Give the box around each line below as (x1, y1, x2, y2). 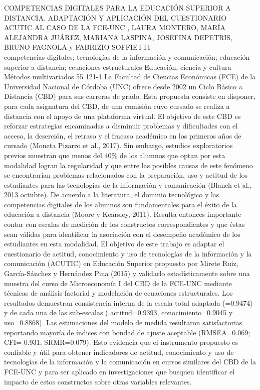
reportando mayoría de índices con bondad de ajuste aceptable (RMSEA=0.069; (4, 327, 250, 337)
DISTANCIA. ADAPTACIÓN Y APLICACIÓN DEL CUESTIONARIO (4, 12, 227, 23)
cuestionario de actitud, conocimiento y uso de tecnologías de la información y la (4, 248, 252, 258)
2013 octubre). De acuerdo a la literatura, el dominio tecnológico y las (4, 189, 219, 200)
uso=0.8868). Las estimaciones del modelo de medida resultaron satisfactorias (4, 317, 242, 327)
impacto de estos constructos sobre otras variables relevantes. (4, 376, 192, 386)
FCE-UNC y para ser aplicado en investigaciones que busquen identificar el (4, 366, 235, 376)
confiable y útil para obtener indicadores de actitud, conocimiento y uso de (4, 346, 234, 357)
